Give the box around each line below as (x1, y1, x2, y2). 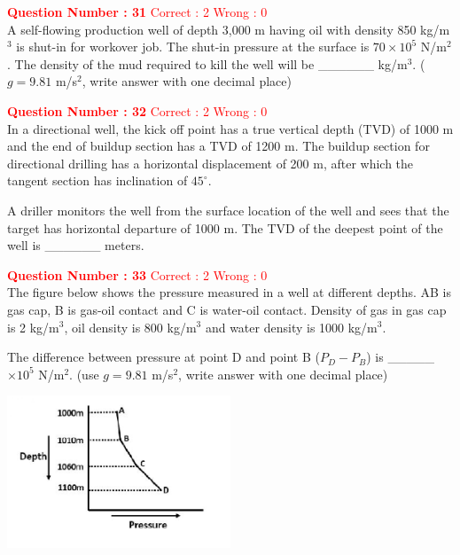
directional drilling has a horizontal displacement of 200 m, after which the (7, 153, 414, 172)
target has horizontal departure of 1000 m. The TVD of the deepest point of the (7, 218, 443, 237)
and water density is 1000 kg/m (205, 317, 378, 336)
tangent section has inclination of (7, 171, 188, 190)
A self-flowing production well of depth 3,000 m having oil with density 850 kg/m (7, 20, 450, 38)
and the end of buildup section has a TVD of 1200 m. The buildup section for (7, 137, 430, 155)
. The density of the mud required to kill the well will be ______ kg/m (7, 54, 408, 73)
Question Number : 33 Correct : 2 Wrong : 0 (7, 265, 268, 284)
